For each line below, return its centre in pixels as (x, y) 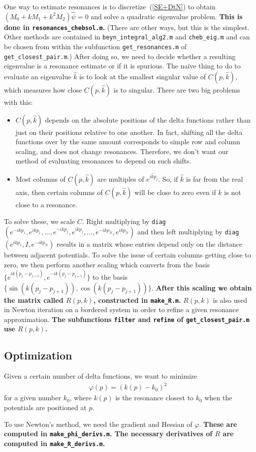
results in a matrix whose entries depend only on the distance (150, 244)
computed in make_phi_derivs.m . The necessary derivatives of (108, 434)
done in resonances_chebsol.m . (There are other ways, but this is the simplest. (127, 27)
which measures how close (43, 90)
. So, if (168, 179)
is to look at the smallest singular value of (143, 77)
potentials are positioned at (45, 407)
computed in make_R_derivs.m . (55, 443)
